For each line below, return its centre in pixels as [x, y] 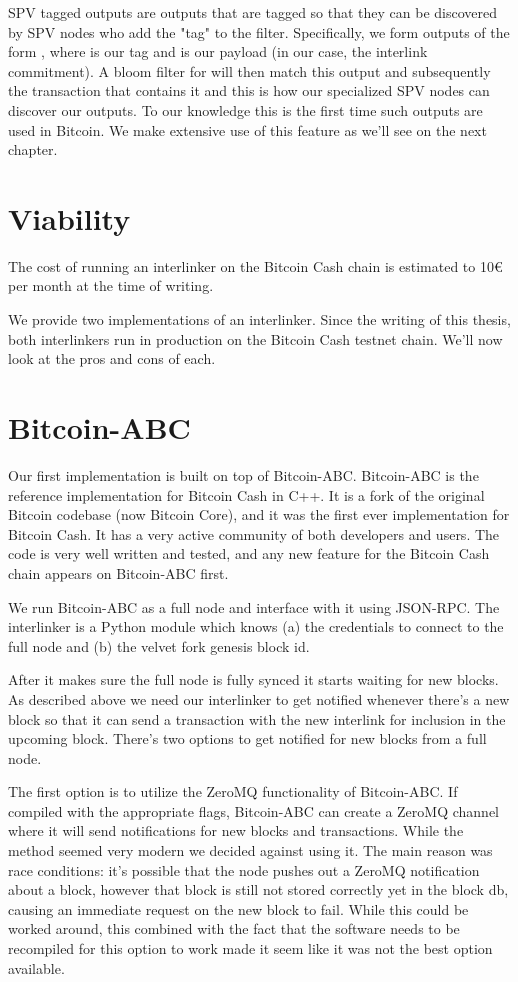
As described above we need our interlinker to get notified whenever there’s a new [259, 698]
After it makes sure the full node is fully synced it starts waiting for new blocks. [253, 679]
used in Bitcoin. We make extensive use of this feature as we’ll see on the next [247, 129]
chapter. [33, 149]
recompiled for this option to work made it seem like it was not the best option [250, 948]
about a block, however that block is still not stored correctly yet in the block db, [258, 889]
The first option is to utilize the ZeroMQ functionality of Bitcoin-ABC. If [233, 791]
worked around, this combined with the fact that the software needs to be [234, 928]
